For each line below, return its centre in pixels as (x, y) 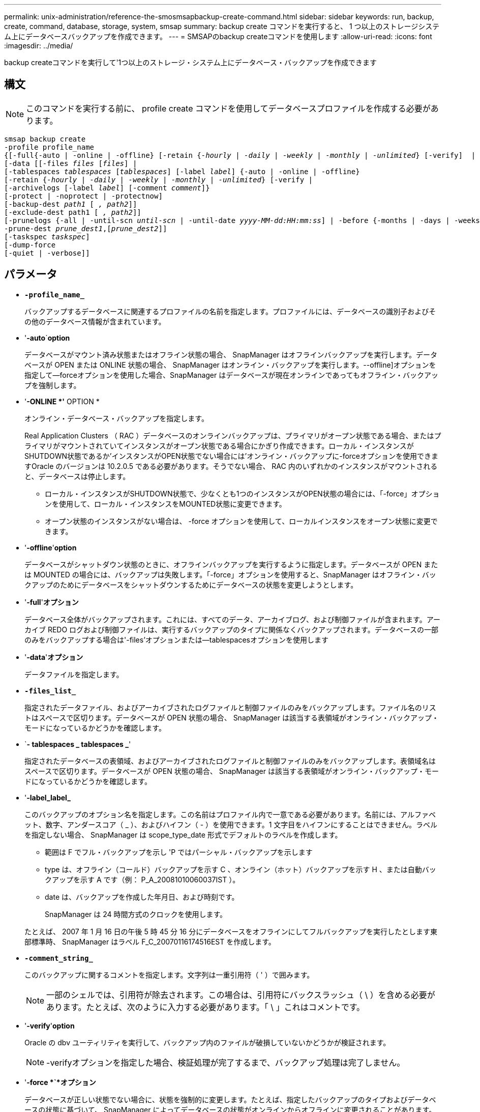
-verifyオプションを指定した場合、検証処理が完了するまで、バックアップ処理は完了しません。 (226, 1062)
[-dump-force (30, 245)
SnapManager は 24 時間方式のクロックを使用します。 (136, 914)
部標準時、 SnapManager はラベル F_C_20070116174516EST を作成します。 (150, 941)
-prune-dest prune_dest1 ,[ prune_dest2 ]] (86, 228)
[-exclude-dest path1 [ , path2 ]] (73, 212)
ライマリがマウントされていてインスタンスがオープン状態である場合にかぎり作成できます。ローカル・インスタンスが (219, 446)
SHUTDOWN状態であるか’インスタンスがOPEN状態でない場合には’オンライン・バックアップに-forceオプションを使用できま (232, 456)
